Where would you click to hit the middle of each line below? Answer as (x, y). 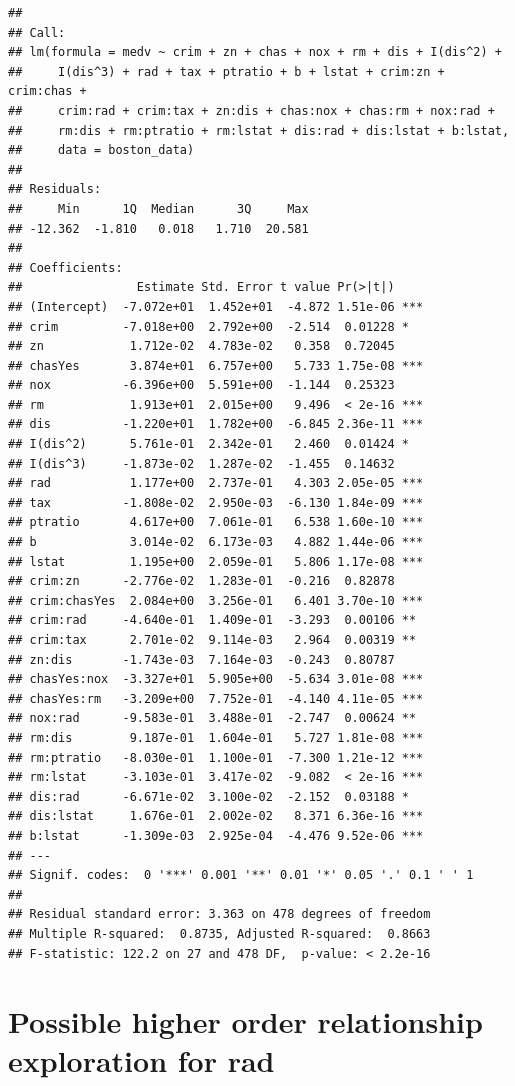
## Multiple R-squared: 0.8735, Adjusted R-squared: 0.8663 (219, 933)
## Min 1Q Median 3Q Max (158, 208)
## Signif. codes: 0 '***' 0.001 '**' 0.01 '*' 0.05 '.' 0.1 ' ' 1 (241, 875)
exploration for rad (141, 1060)
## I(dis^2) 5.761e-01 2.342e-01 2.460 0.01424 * (208, 444)
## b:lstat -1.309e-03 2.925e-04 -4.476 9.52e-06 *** (216, 835)
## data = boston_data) (101, 150)
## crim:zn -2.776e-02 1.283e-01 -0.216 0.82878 (201, 581)
